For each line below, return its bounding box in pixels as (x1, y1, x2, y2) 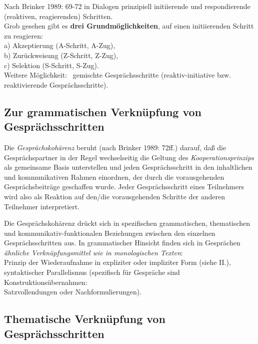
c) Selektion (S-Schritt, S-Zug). (4, 60, 99, 70)
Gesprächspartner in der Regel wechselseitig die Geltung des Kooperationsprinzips (4, 152, 254, 162)
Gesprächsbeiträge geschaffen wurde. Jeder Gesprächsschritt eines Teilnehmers (4, 181, 244, 192)
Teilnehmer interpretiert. (4, 201, 80, 211)
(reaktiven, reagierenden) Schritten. (4, 11, 113, 21)
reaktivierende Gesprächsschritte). (4, 79, 108, 90)
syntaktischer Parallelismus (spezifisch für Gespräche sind (4, 267, 180, 277)
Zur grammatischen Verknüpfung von (4, 104, 202, 119)
